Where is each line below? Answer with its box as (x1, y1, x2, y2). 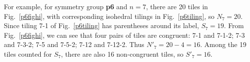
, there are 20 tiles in (146, 1, 208, 11)
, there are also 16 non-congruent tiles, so (61, 48, 184, 59)
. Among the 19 (200, 39, 247, 49)
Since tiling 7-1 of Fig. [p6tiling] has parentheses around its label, (4, 20, 199, 31)
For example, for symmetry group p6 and (4, 1, 127, 11)
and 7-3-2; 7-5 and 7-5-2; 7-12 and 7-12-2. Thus (4, 39, 144, 49)
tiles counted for (4, 48, 52, 59)
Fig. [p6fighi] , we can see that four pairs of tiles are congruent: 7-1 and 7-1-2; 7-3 (4, 30, 245, 40)
